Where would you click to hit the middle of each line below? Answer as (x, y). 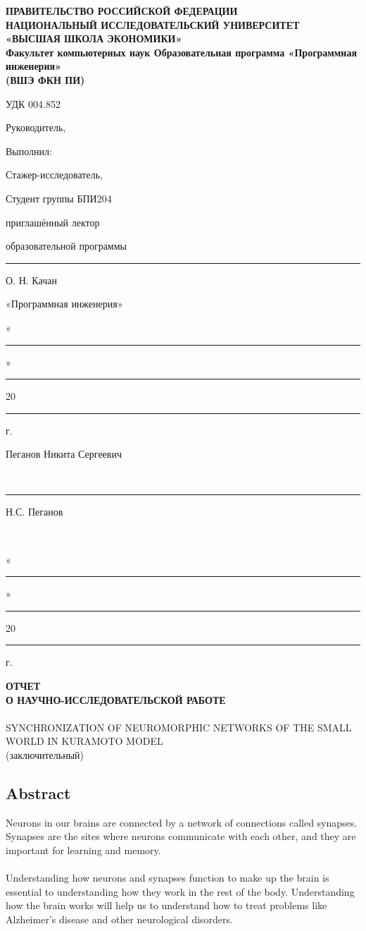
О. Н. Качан (31, 280)
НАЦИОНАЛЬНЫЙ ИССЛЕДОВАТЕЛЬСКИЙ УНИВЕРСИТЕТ (153, 24)
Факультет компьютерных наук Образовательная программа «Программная (181, 52)
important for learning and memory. (83, 850)
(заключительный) (45, 755)
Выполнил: (29, 151)
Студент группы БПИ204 (59, 198)
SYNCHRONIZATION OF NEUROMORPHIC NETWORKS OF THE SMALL (179, 727)
